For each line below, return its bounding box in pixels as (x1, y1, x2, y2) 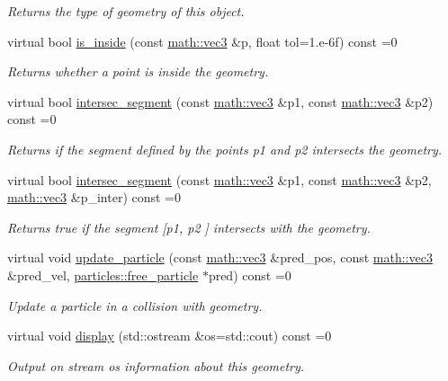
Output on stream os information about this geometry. (7, 356, 305, 375)
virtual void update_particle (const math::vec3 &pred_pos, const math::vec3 (7, 248, 433, 267)
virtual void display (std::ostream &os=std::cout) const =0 (7, 326, 332, 345)
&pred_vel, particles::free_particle (7, 265, 199, 284)
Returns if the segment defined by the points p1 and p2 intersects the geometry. (7, 139, 443, 158)
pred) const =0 (208, 265, 291, 284)
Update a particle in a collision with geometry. (7, 296, 263, 315)
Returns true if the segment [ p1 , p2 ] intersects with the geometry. (7, 217, 371, 236)
